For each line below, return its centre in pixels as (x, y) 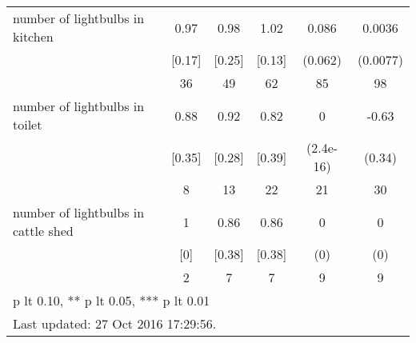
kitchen (33, 36)
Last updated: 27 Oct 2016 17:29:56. (115, 323)
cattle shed (43, 231)
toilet (28, 124)
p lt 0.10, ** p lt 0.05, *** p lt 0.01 (112, 300)
